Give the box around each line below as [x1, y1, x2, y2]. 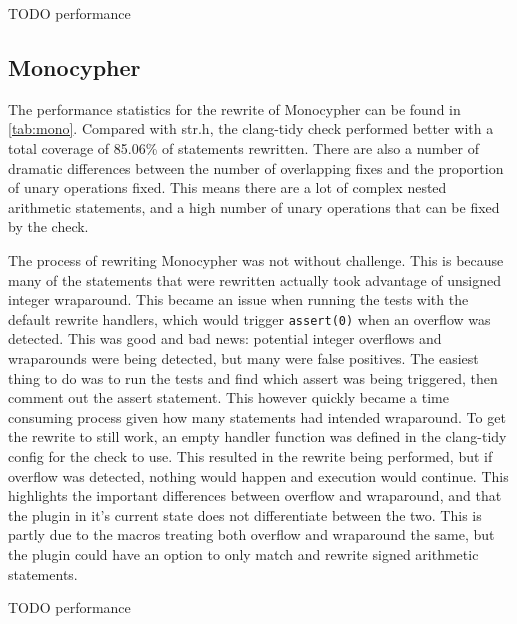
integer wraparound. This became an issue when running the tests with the [8, 289, 469, 310]
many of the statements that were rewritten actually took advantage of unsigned [8, 269, 502, 290]
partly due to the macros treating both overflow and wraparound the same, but [8, 524, 495, 545]
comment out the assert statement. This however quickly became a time [8, 387, 449, 408]
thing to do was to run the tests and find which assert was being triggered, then [8, 367, 498, 388]
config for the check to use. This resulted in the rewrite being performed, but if [8, 445, 493, 466]
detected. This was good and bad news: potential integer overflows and [8, 328, 442, 349]
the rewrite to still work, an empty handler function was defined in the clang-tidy [8, 426, 507, 447]
